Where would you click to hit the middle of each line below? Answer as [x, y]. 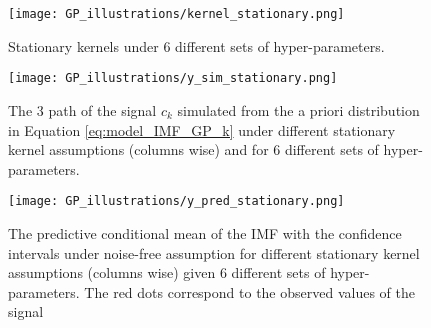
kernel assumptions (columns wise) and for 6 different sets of [193, 149]
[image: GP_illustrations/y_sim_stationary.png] [173, 78]
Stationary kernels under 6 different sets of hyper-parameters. [196, 45]
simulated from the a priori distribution [298, 109]
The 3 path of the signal [82, 109]
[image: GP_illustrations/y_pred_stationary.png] [176, 201]
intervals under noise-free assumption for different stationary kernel [214, 252]
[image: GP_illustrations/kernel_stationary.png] [176, 14]
